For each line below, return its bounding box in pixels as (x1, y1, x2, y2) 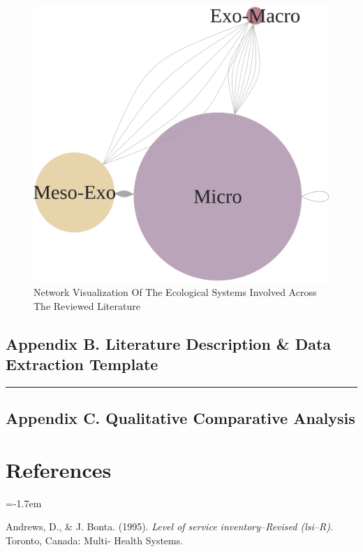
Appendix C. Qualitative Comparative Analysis (6, 407, 355, 429)
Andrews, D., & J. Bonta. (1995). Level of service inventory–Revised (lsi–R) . (6, 519, 333, 534)
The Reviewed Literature (34, 298, 140, 313)
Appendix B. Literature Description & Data (6, 332, 332, 354)
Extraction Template (6, 353, 158, 374)
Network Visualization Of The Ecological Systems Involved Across (34, 285, 317, 299)
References (6, 455, 112, 483)
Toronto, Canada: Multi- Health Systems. (6, 532, 184, 547)
